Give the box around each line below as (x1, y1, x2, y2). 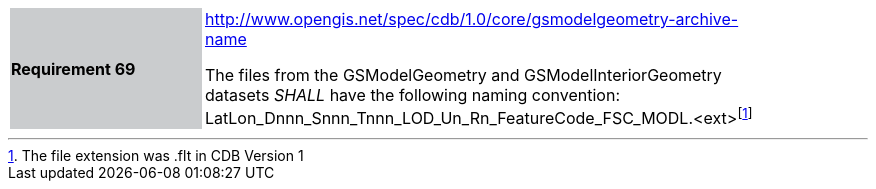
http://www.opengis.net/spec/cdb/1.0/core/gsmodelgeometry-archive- (205, 9, 739, 29)
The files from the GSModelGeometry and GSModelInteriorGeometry (205, 65, 722, 85)
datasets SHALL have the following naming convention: (205, 85, 621, 105)
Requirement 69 (11, 58, 136, 79)
